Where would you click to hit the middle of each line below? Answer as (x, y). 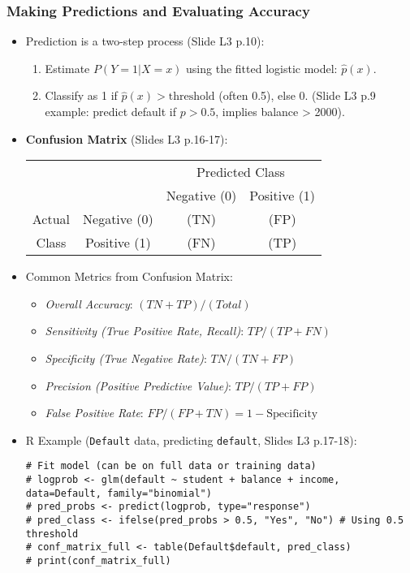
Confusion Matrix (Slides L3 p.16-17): (127, 138)
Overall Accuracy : (89, 303)
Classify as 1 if (81, 95)
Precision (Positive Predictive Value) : (138, 385)
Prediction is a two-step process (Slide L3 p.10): (145, 41)
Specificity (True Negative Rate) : (126, 358)
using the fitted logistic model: (262, 68)
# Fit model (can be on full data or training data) (171, 466)
